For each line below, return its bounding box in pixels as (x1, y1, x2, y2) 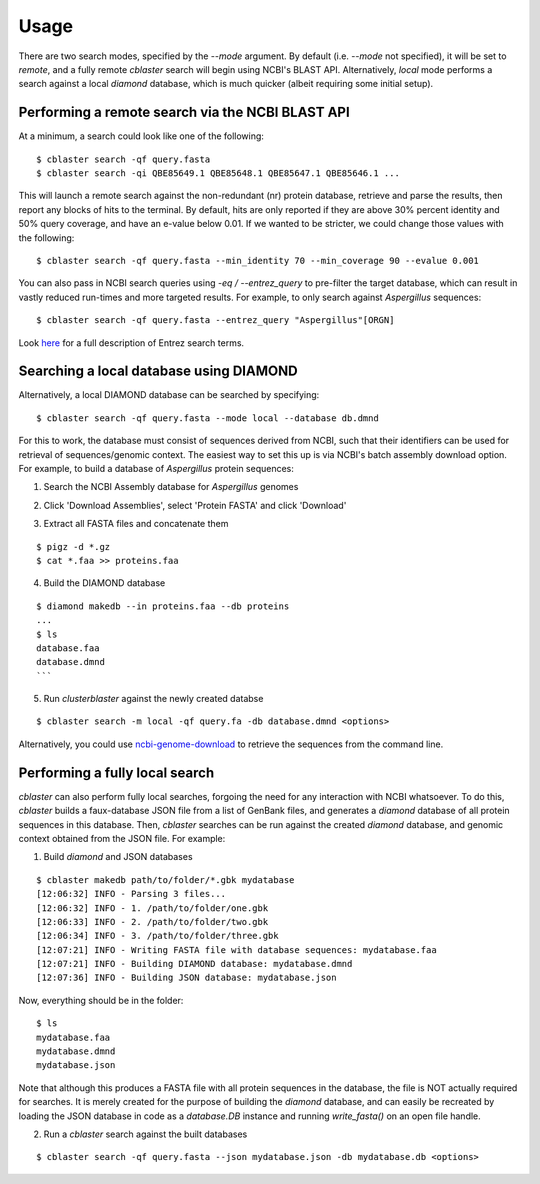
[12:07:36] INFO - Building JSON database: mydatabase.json (36, 972, 337, 984)
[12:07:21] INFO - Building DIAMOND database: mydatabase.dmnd (36, 958, 353, 970)
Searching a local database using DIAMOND (18, 363, 299, 380)
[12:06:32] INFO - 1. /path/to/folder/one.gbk (36, 902, 269, 914)
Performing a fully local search (18, 764, 215, 781)
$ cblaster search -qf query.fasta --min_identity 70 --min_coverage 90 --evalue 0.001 (36, 255, 480, 266)
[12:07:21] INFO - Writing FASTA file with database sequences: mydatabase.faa (36, 944, 437, 955)
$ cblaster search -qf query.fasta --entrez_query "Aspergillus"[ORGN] (36, 315, 395, 326)
